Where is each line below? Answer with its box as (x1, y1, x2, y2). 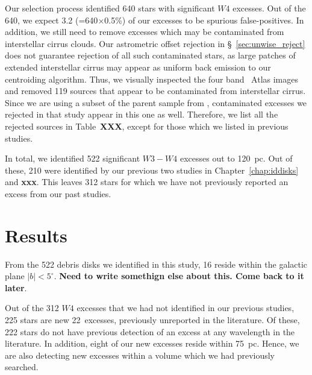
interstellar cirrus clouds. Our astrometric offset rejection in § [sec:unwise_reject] (5, 37, 305, 49)
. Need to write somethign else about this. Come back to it (54, 269, 304, 282)
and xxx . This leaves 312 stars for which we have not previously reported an (5, 175, 289, 188)
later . (5, 281, 27, 294)
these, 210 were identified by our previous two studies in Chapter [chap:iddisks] (5, 163, 299, 176)
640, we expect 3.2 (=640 (5, 13, 98, 26)
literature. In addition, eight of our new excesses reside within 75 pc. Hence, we (5, 337, 299, 350)
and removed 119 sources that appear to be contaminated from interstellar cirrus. (5, 84, 306, 97)
